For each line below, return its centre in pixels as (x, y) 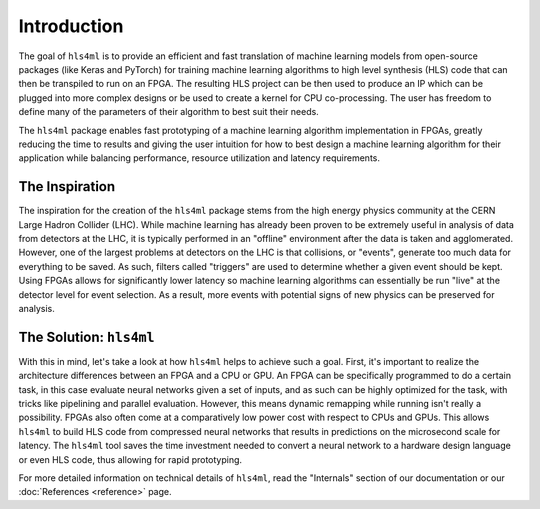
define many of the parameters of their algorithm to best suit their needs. (168, 112)
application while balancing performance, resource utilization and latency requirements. (199, 158)
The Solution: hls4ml (86, 336)
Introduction (71, 26)
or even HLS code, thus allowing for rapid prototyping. (130, 459)
